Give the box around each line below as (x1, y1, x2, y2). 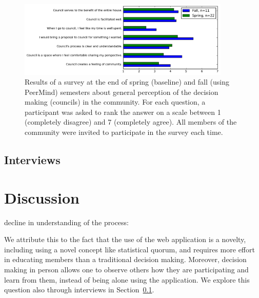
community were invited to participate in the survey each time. (25, 127, 223, 137)
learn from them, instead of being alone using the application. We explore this (4, 274, 250, 285)
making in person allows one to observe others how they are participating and (4, 264, 249, 274)
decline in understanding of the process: (4, 216, 129, 227)
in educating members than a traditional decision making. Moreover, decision (4, 254, 247, 265)
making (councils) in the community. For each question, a (25, 96, 206, 107)
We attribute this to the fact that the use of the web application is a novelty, (4, 234, 246, 245)
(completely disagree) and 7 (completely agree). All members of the (25, 116, 237, 127)
